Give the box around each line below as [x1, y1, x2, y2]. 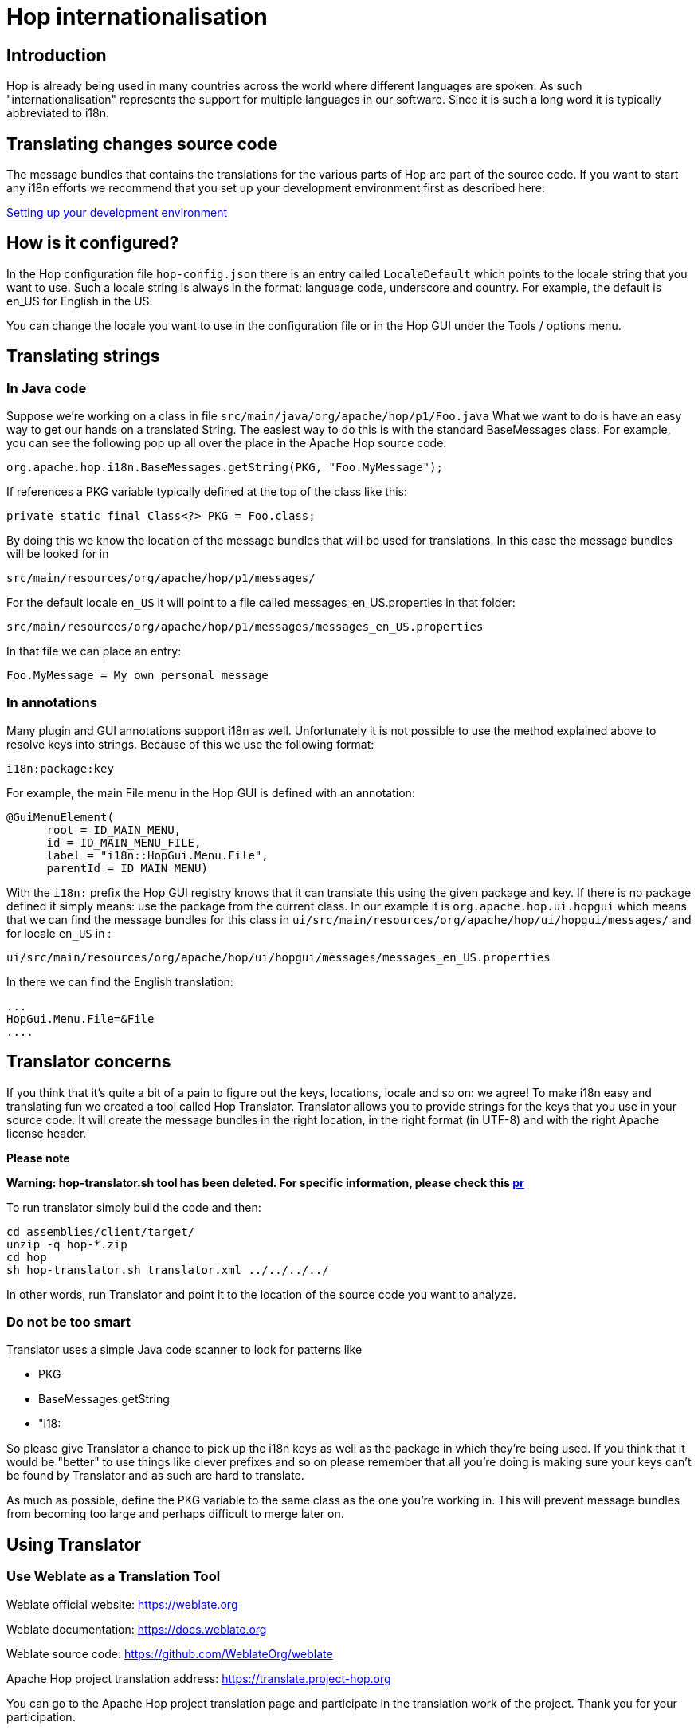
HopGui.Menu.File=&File [6, 1012, 155, 1025]
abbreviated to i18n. [6, 106, 109, 120]
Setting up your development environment [6, 206, 228, 220]
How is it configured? [6, 233, 179, 254]
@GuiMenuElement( [6, 810, 114, 824]
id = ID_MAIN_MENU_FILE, [46, 836, 202, 849]
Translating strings [6, 346, 160, 367]
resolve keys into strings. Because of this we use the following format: [6, 737, 374, 751]
